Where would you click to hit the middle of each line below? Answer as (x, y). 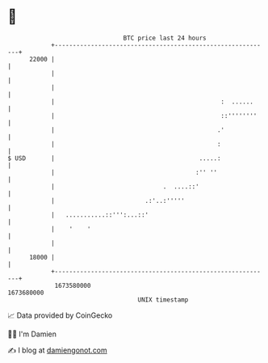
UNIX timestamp (163, 300)
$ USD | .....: (114, 158)
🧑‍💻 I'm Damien (32, 334)
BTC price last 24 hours (165, 38)
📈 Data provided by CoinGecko (60, 315)
